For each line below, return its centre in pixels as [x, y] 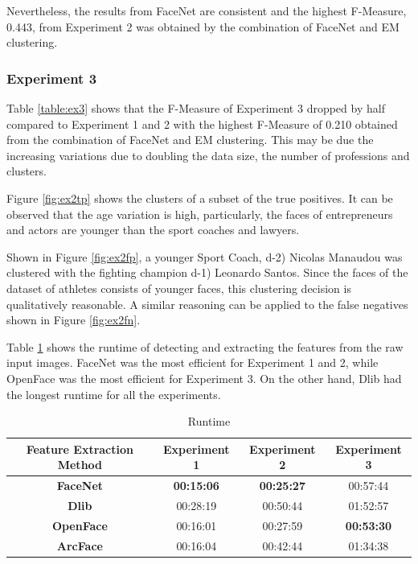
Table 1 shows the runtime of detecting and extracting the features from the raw [205, 346]
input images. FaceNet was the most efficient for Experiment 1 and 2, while [193, 362]
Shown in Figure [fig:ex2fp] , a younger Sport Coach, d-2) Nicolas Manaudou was [205, 256]
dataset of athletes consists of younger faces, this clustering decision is [179, 288]
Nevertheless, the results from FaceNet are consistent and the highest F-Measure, [207, 10]
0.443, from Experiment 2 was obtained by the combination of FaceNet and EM [203, 26]
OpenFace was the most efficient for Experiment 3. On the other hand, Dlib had [204, 378]
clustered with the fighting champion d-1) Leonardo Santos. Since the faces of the [207, 272]
